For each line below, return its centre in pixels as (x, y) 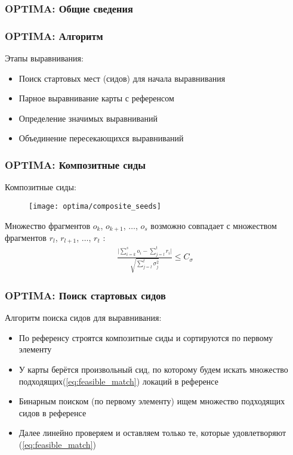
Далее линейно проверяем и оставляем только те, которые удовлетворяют (152, 433)
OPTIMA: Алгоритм (54, 35)
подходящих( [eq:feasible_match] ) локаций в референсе (118, 381)
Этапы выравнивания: (44, 58)
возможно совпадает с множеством (214, 225)
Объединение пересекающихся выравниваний (101, 138)
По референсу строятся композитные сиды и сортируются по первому (146, 337)
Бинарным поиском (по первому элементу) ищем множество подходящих (152, 401)
